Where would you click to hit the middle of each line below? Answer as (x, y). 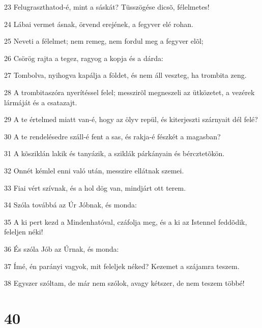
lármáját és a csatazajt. (41, 102)
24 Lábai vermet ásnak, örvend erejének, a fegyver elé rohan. (99, 24)
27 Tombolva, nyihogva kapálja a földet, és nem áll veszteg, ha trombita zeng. (125, 75)
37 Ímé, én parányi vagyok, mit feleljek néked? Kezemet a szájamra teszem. (122, 266)
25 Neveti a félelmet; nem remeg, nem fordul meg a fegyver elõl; (104, 41)
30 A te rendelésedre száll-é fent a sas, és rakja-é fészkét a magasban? (112, 136)
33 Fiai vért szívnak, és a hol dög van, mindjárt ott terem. (95, 187)
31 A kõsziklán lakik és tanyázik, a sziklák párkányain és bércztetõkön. (114, 153)
